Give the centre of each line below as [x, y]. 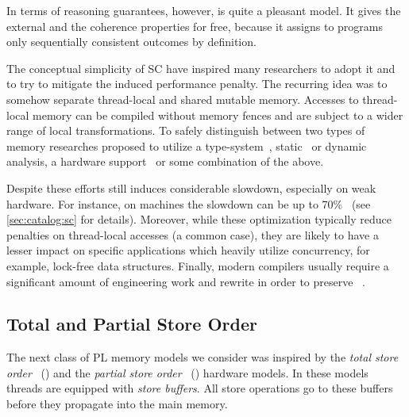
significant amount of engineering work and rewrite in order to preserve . [186, 281]
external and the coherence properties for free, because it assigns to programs [195, 26]
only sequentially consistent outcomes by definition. [131, 42]
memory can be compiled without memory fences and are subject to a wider [218, 115]
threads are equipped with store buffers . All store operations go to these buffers [200, 388]
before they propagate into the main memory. [117, 404]
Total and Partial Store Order [132, 324]
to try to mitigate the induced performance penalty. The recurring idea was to [197, 84]
